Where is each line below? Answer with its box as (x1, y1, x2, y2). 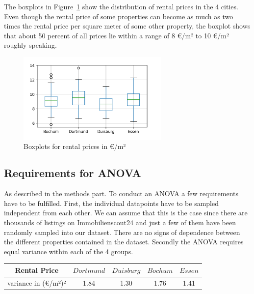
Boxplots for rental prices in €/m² (24, 141, 126, 151)
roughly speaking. (4, 40, 57, 50)
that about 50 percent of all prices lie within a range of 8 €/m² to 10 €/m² (4, 30, 229, 40)
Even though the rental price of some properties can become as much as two (4, 11, 233, 21)
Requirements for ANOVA (4, 165, 141, 180)
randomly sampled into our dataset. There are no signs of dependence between (4, 227, 240, 237)
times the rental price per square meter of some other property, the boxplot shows (4, 21, 251, 31)
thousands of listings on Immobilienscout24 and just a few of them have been (4, 217, 236, 228)
